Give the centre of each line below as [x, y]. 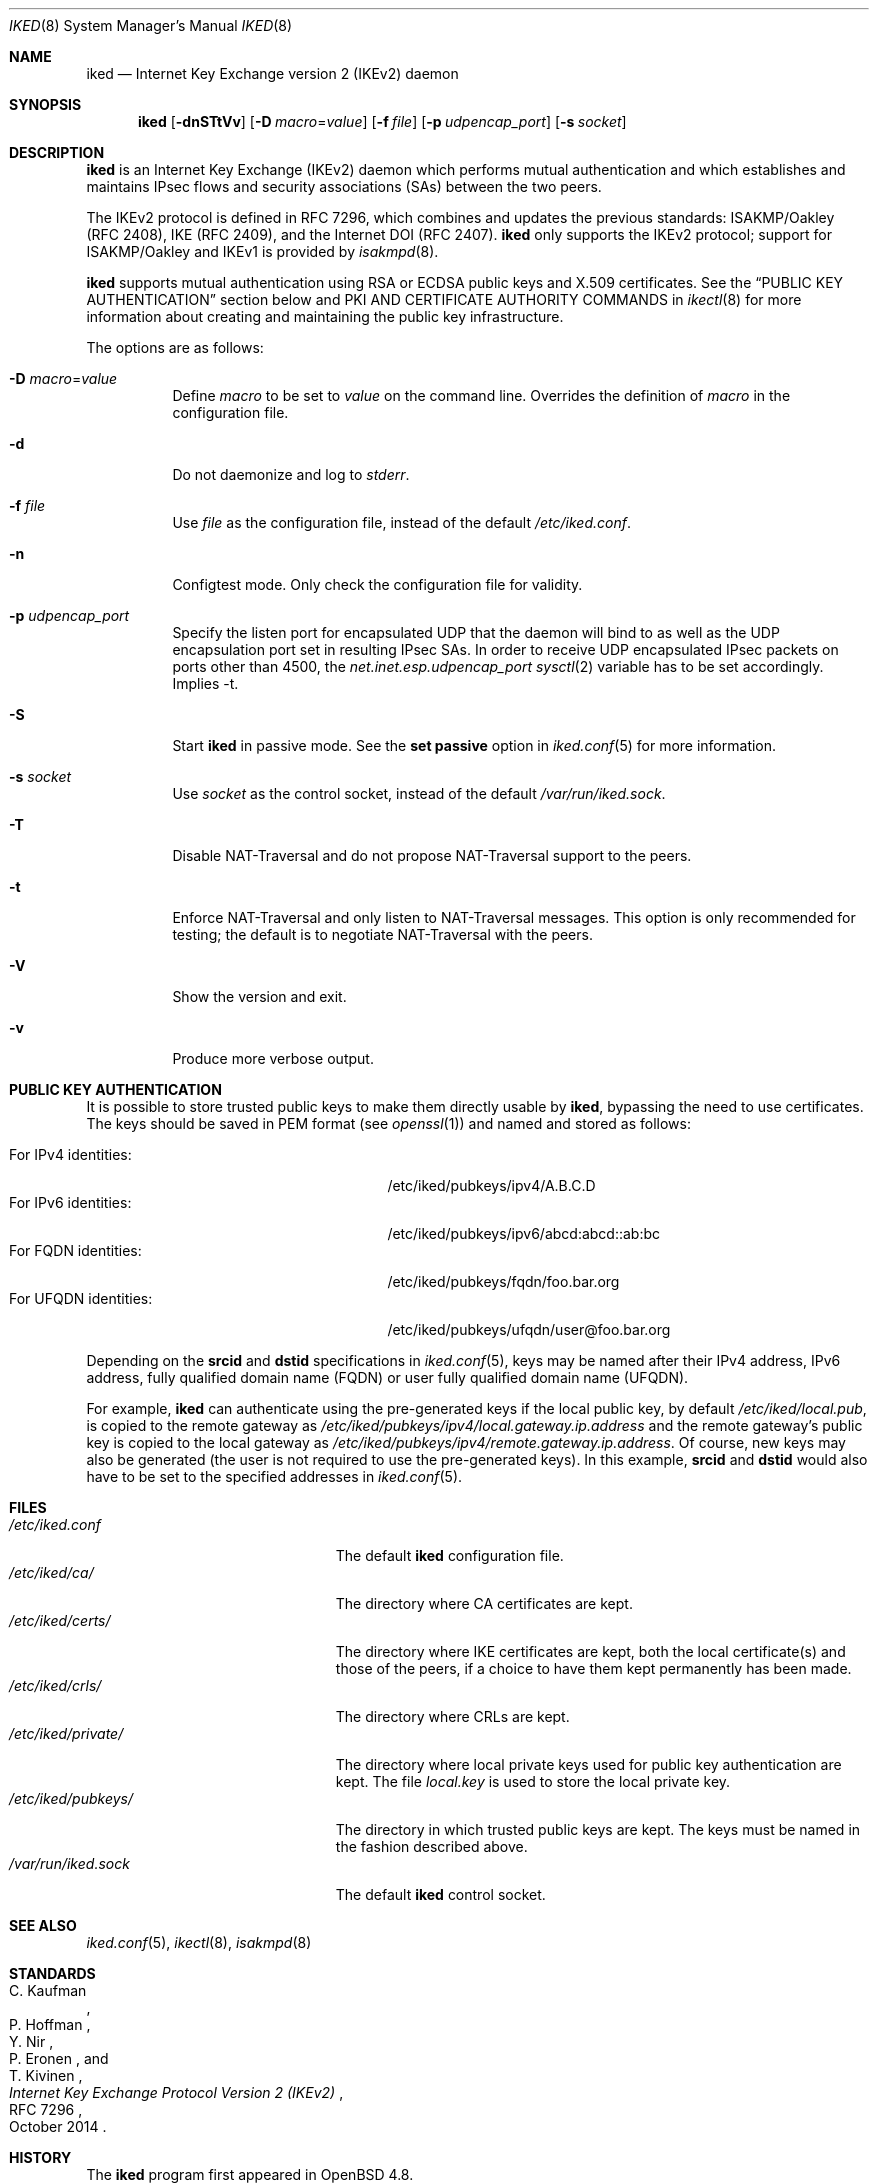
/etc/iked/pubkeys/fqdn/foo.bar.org [503, 1281]
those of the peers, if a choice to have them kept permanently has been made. [593, 1668]
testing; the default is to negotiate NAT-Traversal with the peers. [382, 934]
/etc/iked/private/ [66, 1733]
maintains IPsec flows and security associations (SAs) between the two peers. [344, 186]
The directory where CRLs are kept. [452, 1716]
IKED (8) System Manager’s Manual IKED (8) [151, 25]
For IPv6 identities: [70, 1202]
